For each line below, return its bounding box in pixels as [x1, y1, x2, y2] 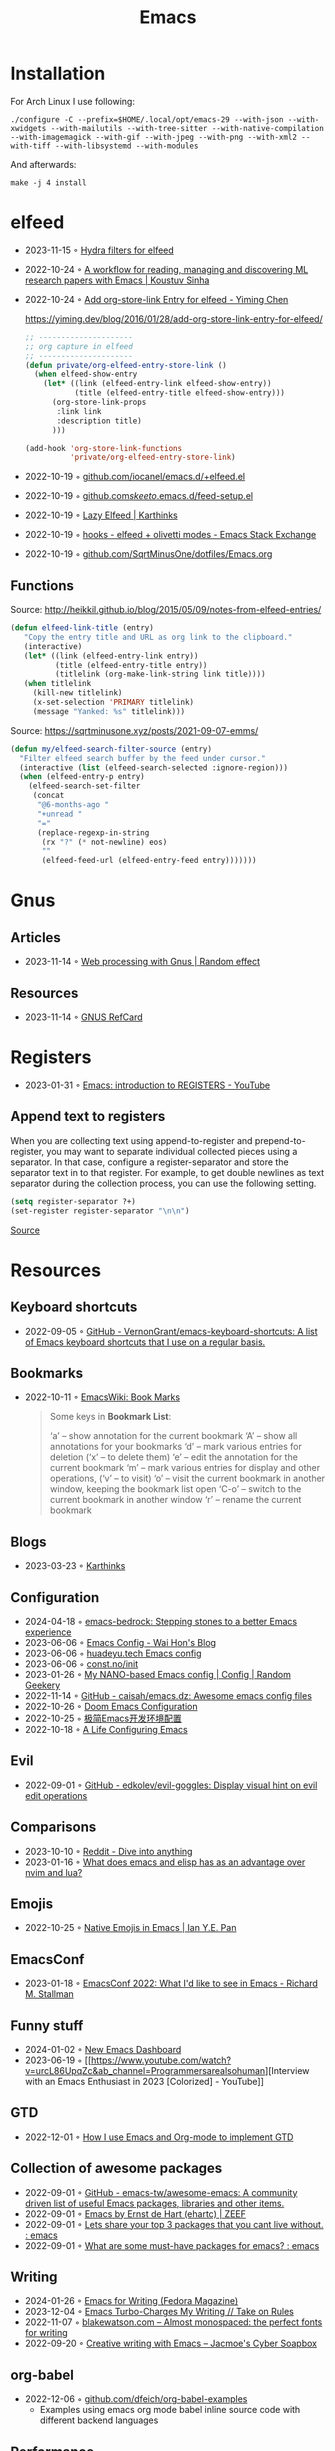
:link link [56, 406, 102, 416]
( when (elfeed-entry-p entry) [19, 772, 145, 782]
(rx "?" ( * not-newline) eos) [41, 837, 168, 847]
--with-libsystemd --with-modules [54, 141, 199, 151]
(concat [32, 791, 65, 801]
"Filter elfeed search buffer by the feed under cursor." [19, 753, 267, 763]
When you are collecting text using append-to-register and [10, 1134, 253, 1146]
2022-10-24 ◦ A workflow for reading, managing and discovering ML [24, 263, 309, 275]
